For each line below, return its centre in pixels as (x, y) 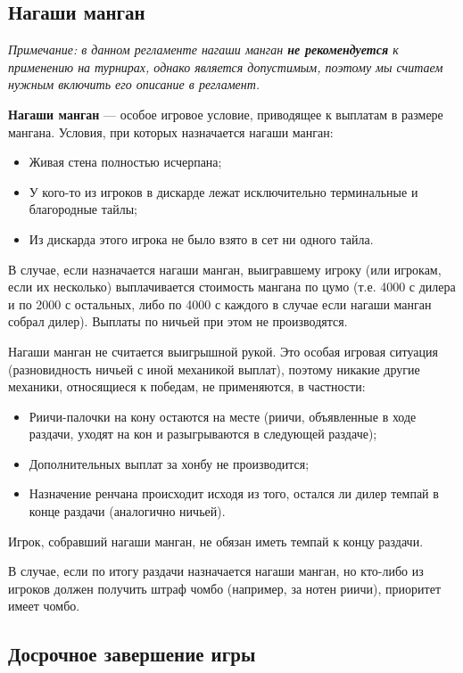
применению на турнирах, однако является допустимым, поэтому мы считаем (226, 66)
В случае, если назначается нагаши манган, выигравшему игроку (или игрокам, (225, 269)
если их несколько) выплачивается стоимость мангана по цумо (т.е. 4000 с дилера (232, 287)
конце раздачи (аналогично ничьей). (127, 511)
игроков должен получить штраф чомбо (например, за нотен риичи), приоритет (225, 588)
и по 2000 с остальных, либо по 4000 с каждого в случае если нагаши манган (220, 304)
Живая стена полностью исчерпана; (125, 162)
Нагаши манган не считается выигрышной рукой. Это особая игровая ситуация (223, 351)
